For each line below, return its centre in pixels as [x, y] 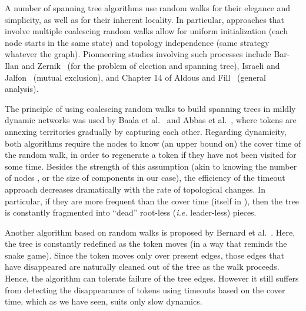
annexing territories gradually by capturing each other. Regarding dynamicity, [146, 131]
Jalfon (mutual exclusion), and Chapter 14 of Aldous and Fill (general [136, 77]
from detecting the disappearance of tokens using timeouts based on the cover [145, 290]
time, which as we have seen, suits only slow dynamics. [104, 301]
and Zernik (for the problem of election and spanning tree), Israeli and [151, 65]
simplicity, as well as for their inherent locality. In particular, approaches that [145, 19]
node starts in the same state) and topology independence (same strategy [137, 42]
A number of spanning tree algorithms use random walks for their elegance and [148, 8]
